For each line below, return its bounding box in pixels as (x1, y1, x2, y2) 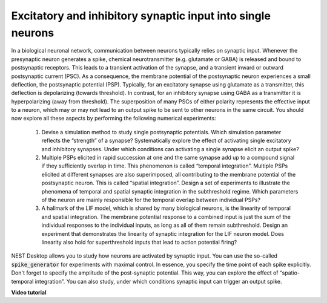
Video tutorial (11, 288, 47, 296)
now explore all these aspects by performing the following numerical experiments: (11, 115, 216, 122)
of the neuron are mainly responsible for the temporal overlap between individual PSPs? (41, 196, 260, 203)
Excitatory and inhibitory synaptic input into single (11, 9, 271, 22)
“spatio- (279, 269, 300, 276)
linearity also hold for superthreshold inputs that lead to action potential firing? (41, 238, 237, 246)
